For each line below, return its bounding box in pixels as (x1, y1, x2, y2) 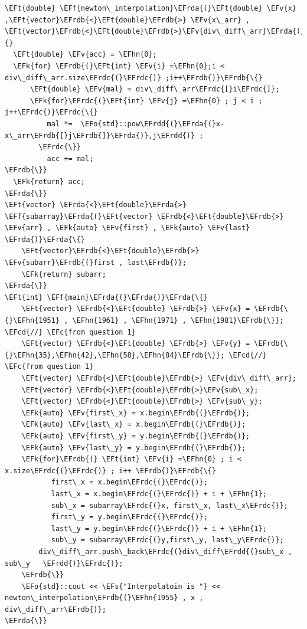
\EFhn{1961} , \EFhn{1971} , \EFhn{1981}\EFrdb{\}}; (72, 316, 284, 325)
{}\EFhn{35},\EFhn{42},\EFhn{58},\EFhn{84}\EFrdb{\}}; (5, 350, 225, 359)
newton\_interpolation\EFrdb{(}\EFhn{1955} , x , (5, 594, 204, 602)
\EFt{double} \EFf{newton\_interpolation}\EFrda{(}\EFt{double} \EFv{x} (5, 4, 296, 12)
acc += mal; (47, 154, 94, 163)
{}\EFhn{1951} (5, 316, 60, 325)
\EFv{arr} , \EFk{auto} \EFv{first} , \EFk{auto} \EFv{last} (5, 224, 250, 232)
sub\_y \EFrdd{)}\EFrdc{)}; (5, 559, 123, 568)
